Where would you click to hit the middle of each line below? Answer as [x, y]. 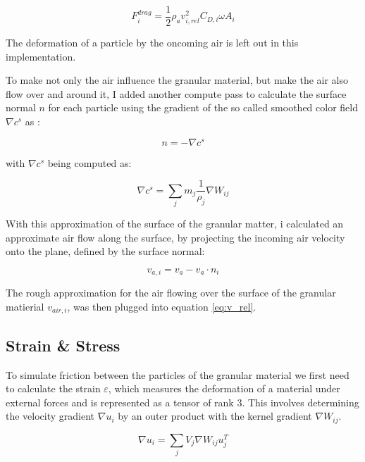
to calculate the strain [53, 388]
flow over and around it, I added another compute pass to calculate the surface [176, 93]
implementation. [41, 56]
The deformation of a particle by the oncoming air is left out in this [152, 43]
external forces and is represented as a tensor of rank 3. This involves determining [182, 402]
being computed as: [89, 162]
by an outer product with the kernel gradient [215, 416]
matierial [25, 306]
